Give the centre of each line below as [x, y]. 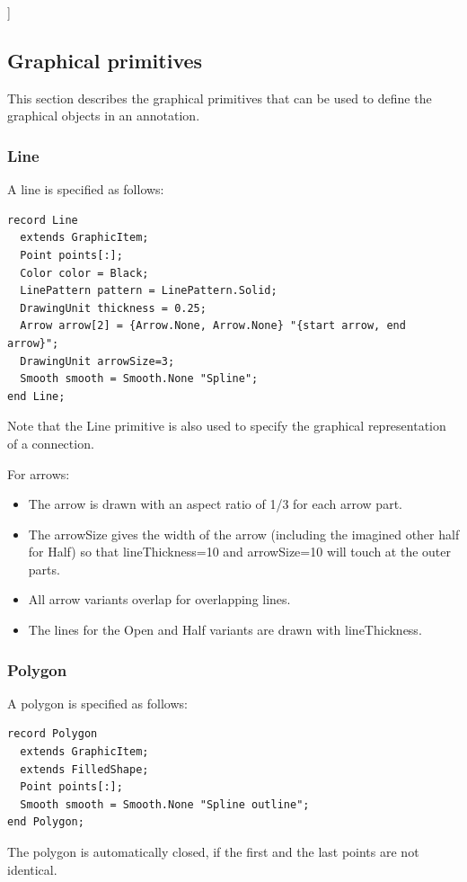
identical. [32, 869]
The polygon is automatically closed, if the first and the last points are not [213, 852]
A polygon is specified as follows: [97, 703]
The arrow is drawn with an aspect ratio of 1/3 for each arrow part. [215, 504]
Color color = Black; [84, 273]
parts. [44, 569]
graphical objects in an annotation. [104, 116]
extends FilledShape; [84, 769]
